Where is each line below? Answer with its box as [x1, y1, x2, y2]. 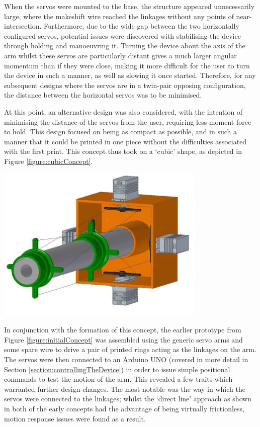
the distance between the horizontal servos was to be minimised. [4, 90, 202, 100]
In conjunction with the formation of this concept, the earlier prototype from [4, 324, 241, 335]
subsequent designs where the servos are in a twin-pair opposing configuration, [4, 79, 246, 90]
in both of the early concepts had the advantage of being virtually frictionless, [4, 403, 244, 413]
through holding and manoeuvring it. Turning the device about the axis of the [4, 40, 245, 51]
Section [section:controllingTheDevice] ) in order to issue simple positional [4, 364, 230, 374]
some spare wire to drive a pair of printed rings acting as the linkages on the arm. [4, 344, 256, 355]
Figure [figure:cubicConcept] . [4, 155, 93, 166]
